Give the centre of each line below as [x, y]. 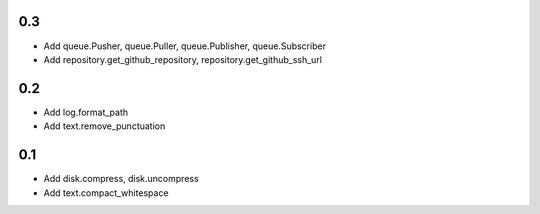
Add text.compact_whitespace [106, 192]
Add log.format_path [86, 112]
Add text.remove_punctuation [104, 126]
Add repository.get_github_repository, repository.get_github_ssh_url [182, 59]
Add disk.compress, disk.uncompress [121, 179]
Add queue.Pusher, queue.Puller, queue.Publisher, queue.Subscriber [185, 46]
